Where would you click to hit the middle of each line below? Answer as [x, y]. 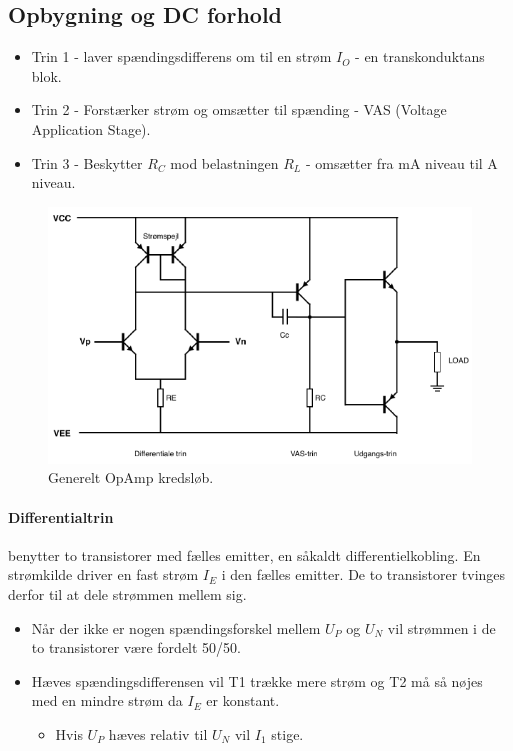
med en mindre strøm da [107, 700]
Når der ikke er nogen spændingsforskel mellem [176, 627]
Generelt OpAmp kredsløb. [131, 477]
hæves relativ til [158, 733]
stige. [287, 733]
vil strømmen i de [441, 627]
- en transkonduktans [420, 56]
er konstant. [243, 700]
